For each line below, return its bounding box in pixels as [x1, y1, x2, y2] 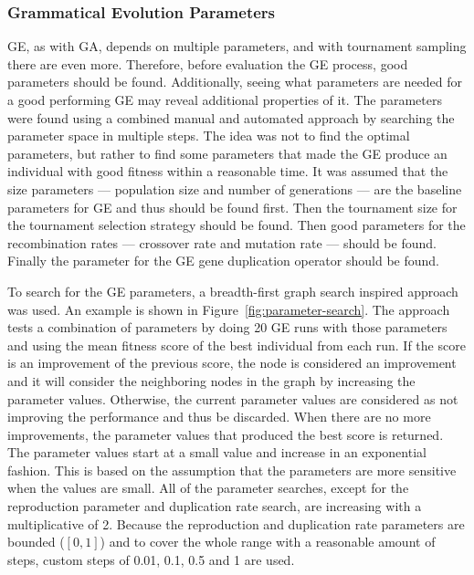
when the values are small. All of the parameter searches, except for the [7, 478, 409, 497]
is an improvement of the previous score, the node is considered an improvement [7, 353, 457, 372]
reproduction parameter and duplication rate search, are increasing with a [7, 497, 422, 516]
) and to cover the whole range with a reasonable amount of [100, 532, 436, 551]
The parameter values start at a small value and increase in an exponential [7, 443, 427, 462]
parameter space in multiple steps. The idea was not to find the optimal [7, 126, 410, 145]
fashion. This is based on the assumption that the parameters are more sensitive [7, 460, 457, 479]
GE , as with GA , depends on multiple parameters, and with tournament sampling [7, 37, 467, 56]
